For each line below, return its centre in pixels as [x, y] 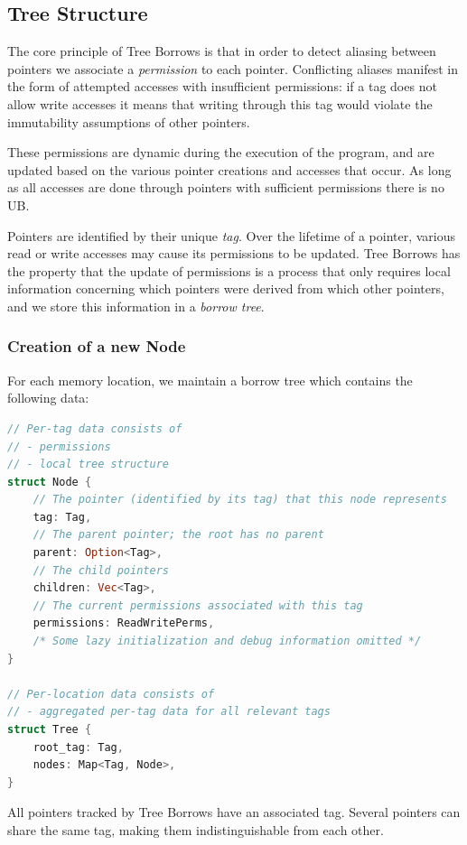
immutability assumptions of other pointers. [129, 121]
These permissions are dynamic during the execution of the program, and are [221, 152]
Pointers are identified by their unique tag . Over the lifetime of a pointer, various [232, 235]
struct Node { [50, 482]
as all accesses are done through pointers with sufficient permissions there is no [226, 187]
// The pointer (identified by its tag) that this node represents [240, 500]
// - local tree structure [88, 464]
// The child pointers [101, 570]
